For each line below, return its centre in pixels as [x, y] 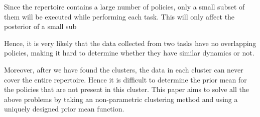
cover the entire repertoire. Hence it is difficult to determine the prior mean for [125, 79]
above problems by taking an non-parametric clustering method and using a [121, 99]
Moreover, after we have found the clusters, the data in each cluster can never [124, 69]
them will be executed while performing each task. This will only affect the [119, 16]
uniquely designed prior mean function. [64, 109]
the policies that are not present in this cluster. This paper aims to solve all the [126, 89]
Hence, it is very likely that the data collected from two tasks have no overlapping [130, 43]
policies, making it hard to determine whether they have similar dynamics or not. [129, 53]
